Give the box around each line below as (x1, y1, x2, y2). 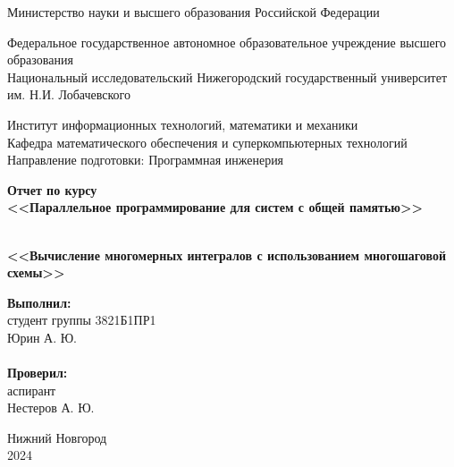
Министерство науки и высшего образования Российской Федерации (7, 3, 380, 21)
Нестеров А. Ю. (7, 398, 95, 417)
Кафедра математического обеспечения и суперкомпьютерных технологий (7, 132, 408, 151)
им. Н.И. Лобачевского (7, 85, 130, 104)
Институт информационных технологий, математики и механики (7, 115, 358, 133)
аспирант (7, 380, 56, 399)
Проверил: (7, 363, 68, 382)
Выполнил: (7, 293, 71, 311)
